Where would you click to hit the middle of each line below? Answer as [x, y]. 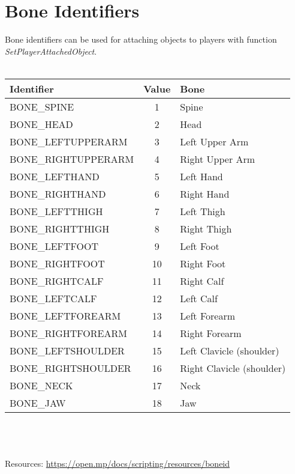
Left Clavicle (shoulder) [230, 350]
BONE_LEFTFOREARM [65, 315]
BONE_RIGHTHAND [58, 193]
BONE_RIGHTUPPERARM [72, 159]
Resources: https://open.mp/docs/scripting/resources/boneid [118, 463]
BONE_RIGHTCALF [57, 281]
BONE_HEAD [41, 124]
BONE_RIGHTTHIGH [60, 228]
